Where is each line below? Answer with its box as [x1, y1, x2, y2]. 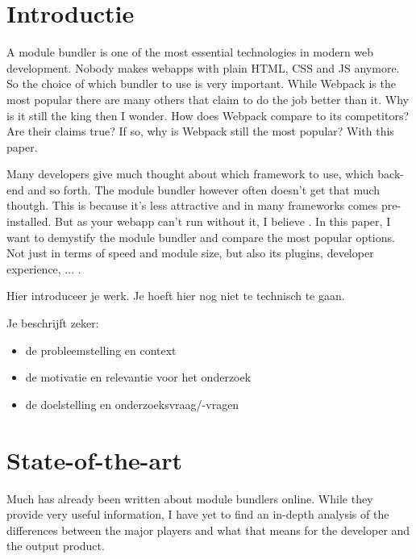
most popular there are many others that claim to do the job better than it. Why [6, 90, 409, 107]
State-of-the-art [6, 443, 183, 476]
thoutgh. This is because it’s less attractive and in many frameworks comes [6, 197, 378, 214]
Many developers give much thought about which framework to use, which [6, 165, 374, 182]
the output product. [6, 537, 105, 554]
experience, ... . [6, 260, 81, 277]
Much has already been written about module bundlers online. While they [6, 490, 373, 507]
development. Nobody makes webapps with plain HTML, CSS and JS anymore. [6, 59, 400, 76]
